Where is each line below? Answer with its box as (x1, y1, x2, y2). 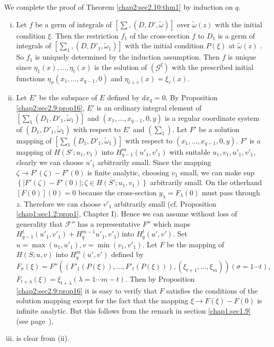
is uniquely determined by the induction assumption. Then (35, 51, 220, 62)
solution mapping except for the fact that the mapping (16, 295, 188, 306)
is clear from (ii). (16, 333, 70, 343)
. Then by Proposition (125, 273, 195, 284)
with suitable (169, 146, 210, 157)
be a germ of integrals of (35, 19, 112, 29)
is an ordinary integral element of (96, 102, 202, 113)
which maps (153, 218, 190, 229)
